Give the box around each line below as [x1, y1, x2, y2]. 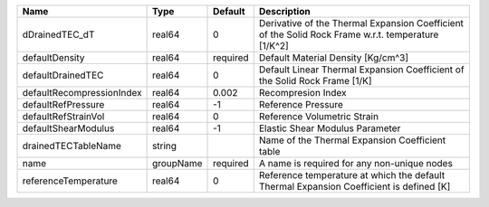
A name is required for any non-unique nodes [258, 157, 453, 169]
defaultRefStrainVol [22, 110, 105, 122]
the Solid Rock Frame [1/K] [258, 75, 372, 87]
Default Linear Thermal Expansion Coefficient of [258, 63, 465, 76]
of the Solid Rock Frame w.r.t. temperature [258, 28, 439, 41]
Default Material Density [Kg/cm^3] [258, 52, 409, 63]
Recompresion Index [258, 87, 347, 99]
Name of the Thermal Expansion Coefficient [258, 134, 446, 146]
